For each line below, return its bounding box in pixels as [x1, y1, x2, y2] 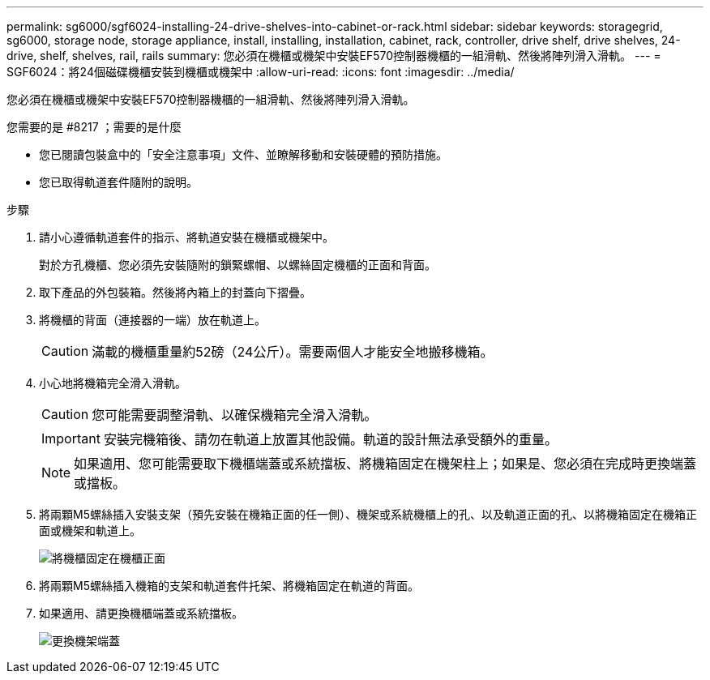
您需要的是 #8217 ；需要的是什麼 [6, 120, 182, 134]
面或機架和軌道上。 [39, 524, 141, 537]
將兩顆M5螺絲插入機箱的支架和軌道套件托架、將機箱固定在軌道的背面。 [39, 579, 419, 592]
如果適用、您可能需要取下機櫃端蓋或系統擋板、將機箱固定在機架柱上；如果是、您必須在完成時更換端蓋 [74, 455, 697, 472]
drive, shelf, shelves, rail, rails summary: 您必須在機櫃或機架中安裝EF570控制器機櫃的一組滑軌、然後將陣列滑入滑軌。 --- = [6, 49, 661, 62]
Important [41, 430, 101, 447]
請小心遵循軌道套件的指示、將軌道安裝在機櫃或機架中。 [39, 230, 334, 244]
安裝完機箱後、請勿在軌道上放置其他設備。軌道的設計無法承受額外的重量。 [103, 431, 558, 447]
